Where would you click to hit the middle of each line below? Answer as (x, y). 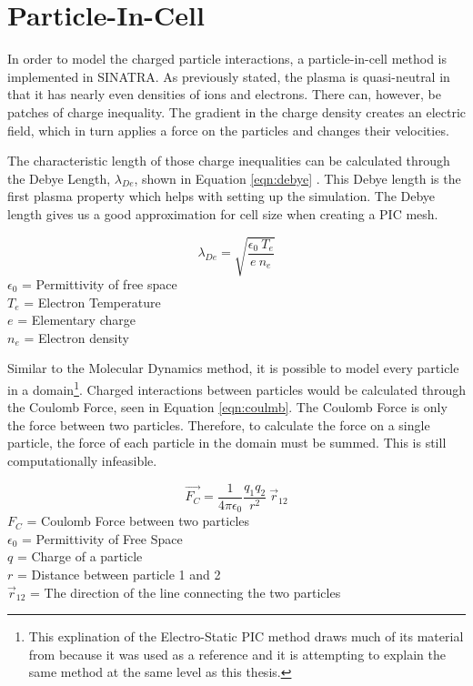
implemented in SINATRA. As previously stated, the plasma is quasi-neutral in (229, 76)
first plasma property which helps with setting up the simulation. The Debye (221, 196)
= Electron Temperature (92, 302)
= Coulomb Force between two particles (138, 521)
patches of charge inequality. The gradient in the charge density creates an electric (236, 111)
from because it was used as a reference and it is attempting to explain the (237, 654)
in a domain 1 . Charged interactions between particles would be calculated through (236, 388)
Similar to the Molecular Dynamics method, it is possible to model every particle (233, 368)
